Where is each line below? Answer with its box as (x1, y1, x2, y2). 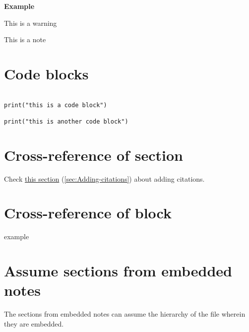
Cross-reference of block (4, 202, 172, 223)
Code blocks (4, 63, 89, 83)
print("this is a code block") (4, 101, 107, 109)
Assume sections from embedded (4, 261, 233, 281)
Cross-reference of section (4, 144, 183, 165)
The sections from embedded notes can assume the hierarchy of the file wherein (4, 309, 246, 319)
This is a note (4, 34, 46, 45)
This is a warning (4, 17, 57, 28)
